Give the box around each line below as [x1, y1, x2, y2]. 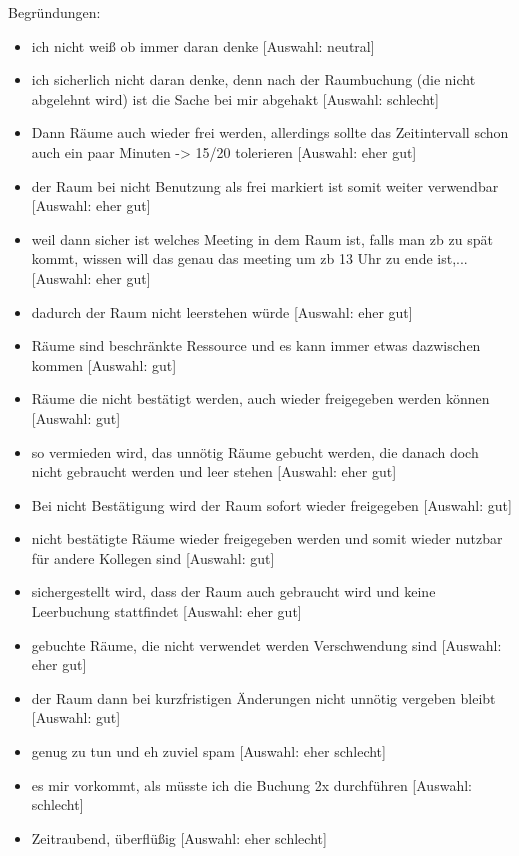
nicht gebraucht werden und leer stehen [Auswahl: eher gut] [31, 461, 397, 482]
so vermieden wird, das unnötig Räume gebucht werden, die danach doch [31, 441, 479, 462]
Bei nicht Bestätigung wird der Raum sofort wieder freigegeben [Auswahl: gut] [31, 494, 512, 515]
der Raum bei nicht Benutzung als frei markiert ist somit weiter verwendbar [31, 175, 499, 196]
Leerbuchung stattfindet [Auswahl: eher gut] [31, 601, 302, 622]
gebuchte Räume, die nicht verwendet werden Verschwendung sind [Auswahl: [31, 634, 502, 655]
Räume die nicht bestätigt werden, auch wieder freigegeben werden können [31, 388, 490, 409]
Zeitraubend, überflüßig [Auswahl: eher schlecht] [31, 827, 327, 848]
